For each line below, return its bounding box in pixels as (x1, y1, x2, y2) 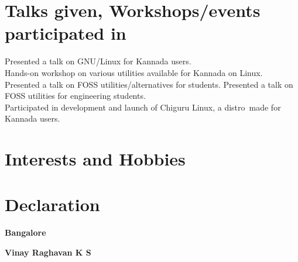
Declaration (5, 192, 100, 216)
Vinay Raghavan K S (5, 246, 91, 258)
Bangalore (5, 226, 46, 239)
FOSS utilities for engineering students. (5, 89, 146, 102)
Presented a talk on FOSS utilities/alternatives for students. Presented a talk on (5, 78, 293, 90)
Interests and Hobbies (5, 147, 186, 171)
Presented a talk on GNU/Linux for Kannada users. (5, 55, 191, 67)
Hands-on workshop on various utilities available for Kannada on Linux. (5, 66, 263, 78)
